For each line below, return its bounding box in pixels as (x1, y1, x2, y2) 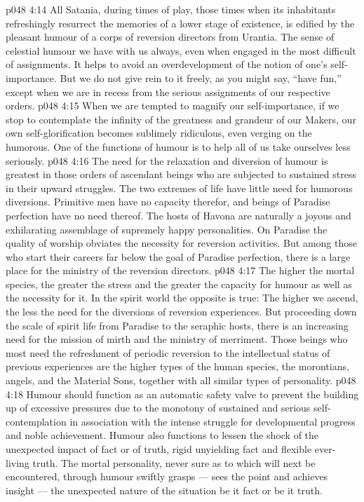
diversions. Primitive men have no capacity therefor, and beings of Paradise (6, 194, 330, 209)
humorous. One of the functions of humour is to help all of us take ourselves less (6, 139, 351, 154)
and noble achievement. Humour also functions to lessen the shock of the (6, 428, 319, 442)
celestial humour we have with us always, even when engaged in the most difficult (6, 43, 356, 57)
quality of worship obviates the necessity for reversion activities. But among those (6, 236, 357, 250)
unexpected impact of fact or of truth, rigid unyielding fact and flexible (6, 442, 312, 456)
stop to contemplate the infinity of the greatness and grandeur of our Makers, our (6, 111, 356, 126)
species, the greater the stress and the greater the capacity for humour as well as (6, 276, 352, 291)
